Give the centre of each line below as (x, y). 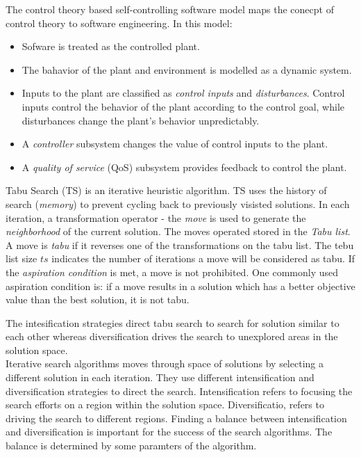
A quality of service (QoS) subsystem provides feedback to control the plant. (184, 167)
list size (22, 258)
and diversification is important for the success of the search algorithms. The (169, 432)
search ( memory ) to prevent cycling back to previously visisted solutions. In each (178, 203)
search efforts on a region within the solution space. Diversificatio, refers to (165, 404)
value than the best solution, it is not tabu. (98, 299)
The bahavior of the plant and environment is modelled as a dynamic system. (187, 69)
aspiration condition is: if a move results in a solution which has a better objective (180, 286)
